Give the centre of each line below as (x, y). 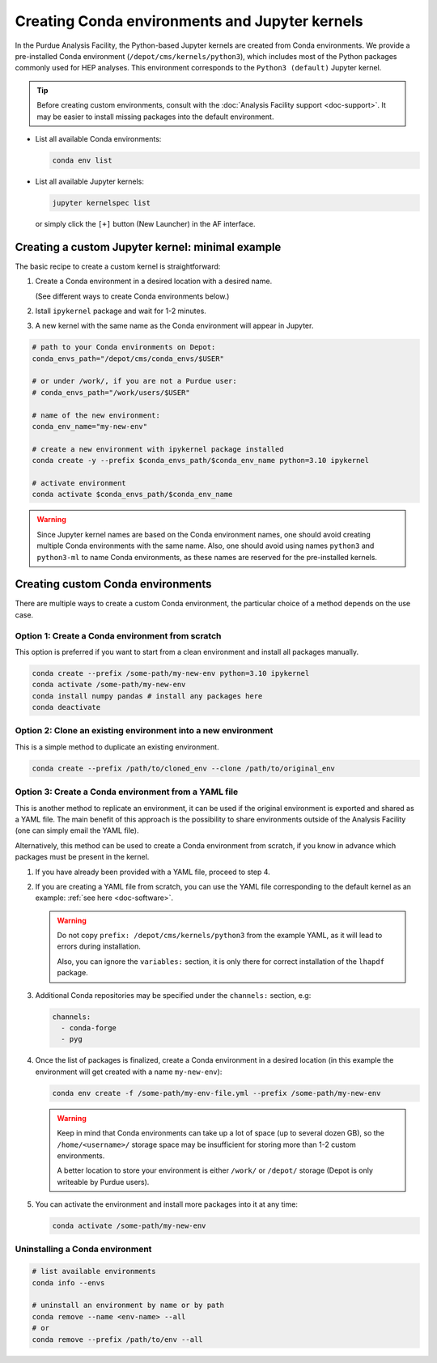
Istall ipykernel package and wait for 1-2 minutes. (121, 311)
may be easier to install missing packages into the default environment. (155, 117)
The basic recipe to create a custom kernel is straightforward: (118, 266)
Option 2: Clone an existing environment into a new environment (144, 731)
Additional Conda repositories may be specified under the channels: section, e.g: (173, 995)
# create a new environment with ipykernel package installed (158, 449)
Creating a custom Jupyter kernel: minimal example (148, 247)
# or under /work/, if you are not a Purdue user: (135, 381)
